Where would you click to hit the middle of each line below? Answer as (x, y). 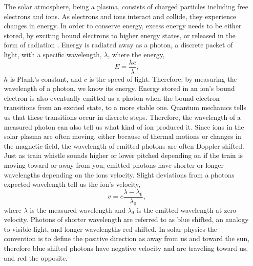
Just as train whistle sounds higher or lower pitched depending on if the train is (123, 155)
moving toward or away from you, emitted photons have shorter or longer (114, 165)
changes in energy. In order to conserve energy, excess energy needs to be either (123, 26)
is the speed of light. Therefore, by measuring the (163, 78)
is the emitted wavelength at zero (186, 210)
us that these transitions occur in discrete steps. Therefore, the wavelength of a (122, 117)
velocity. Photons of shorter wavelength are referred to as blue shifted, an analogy (126, 219)
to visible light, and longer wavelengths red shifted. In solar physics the (111, 229)
